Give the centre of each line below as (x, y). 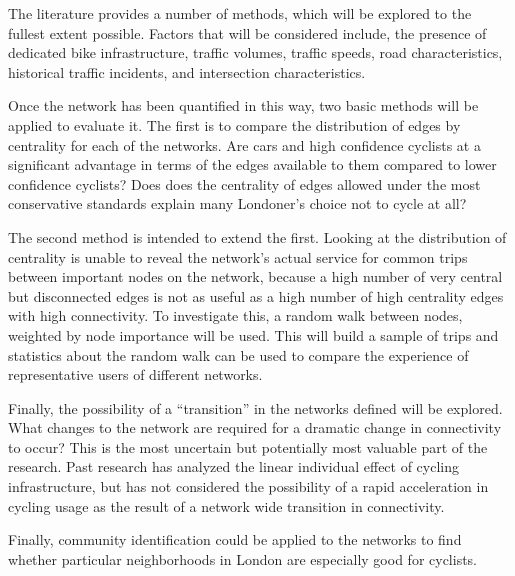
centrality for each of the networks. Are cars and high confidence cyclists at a (244, 144)
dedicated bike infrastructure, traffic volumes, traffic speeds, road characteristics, (255, 52)
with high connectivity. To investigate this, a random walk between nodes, (235, 315)
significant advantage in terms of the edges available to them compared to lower (252, 164)
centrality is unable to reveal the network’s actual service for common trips (238, 256)
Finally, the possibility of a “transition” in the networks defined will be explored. (255, 407)
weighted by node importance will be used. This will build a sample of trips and (253, 334)
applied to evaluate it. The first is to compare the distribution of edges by (234, 124)
